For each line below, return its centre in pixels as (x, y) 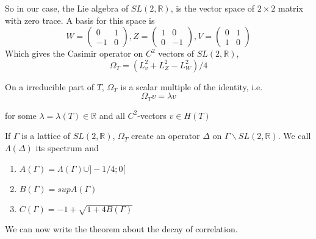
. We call (294, 136)
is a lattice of (46, 136)
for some (21, 115)
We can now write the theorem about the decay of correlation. (121, 229)
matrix (290, 8)
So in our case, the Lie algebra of (67, 8)
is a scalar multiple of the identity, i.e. (192, 86)
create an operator (166, 136)
